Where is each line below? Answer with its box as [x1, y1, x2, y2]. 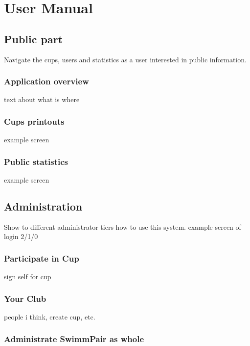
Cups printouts [4, 115, 65, 127]
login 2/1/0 [4, 231, 38, 241]
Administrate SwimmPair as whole [4, 332, 144, 345]
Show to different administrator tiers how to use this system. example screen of [4, 221, 241, 232]
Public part [4, 31, 63, 46]
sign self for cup [4, 271, 51, 282]
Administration [4, 199, 83, 213]
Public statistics [4, 155, 68, 167]
